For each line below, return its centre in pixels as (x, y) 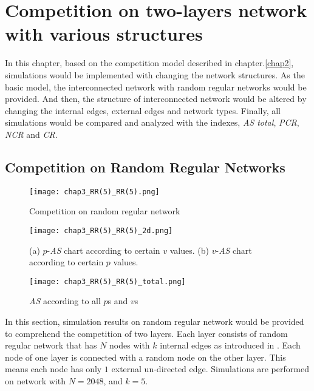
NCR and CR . (31, 134)
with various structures (104, 34)
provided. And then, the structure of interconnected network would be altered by (156, 99)
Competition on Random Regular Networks (145, 167)
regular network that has (51, 345)
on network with (35, 380)
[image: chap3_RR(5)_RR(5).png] (94, 192)
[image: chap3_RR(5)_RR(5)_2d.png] (101, 230)
